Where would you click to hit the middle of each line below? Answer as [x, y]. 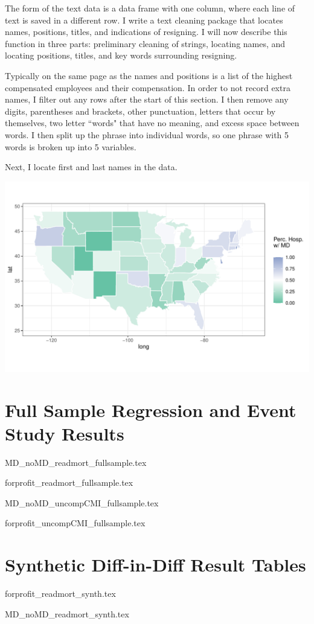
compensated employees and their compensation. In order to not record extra [148, 87]
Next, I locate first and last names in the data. [91, 167]
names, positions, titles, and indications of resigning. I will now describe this [146, 32]
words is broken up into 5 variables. [71, 146]
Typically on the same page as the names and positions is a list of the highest [149, 75]
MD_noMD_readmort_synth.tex [67, 613]
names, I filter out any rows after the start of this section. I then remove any [147, 99]
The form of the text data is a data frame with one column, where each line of [150, 8]
